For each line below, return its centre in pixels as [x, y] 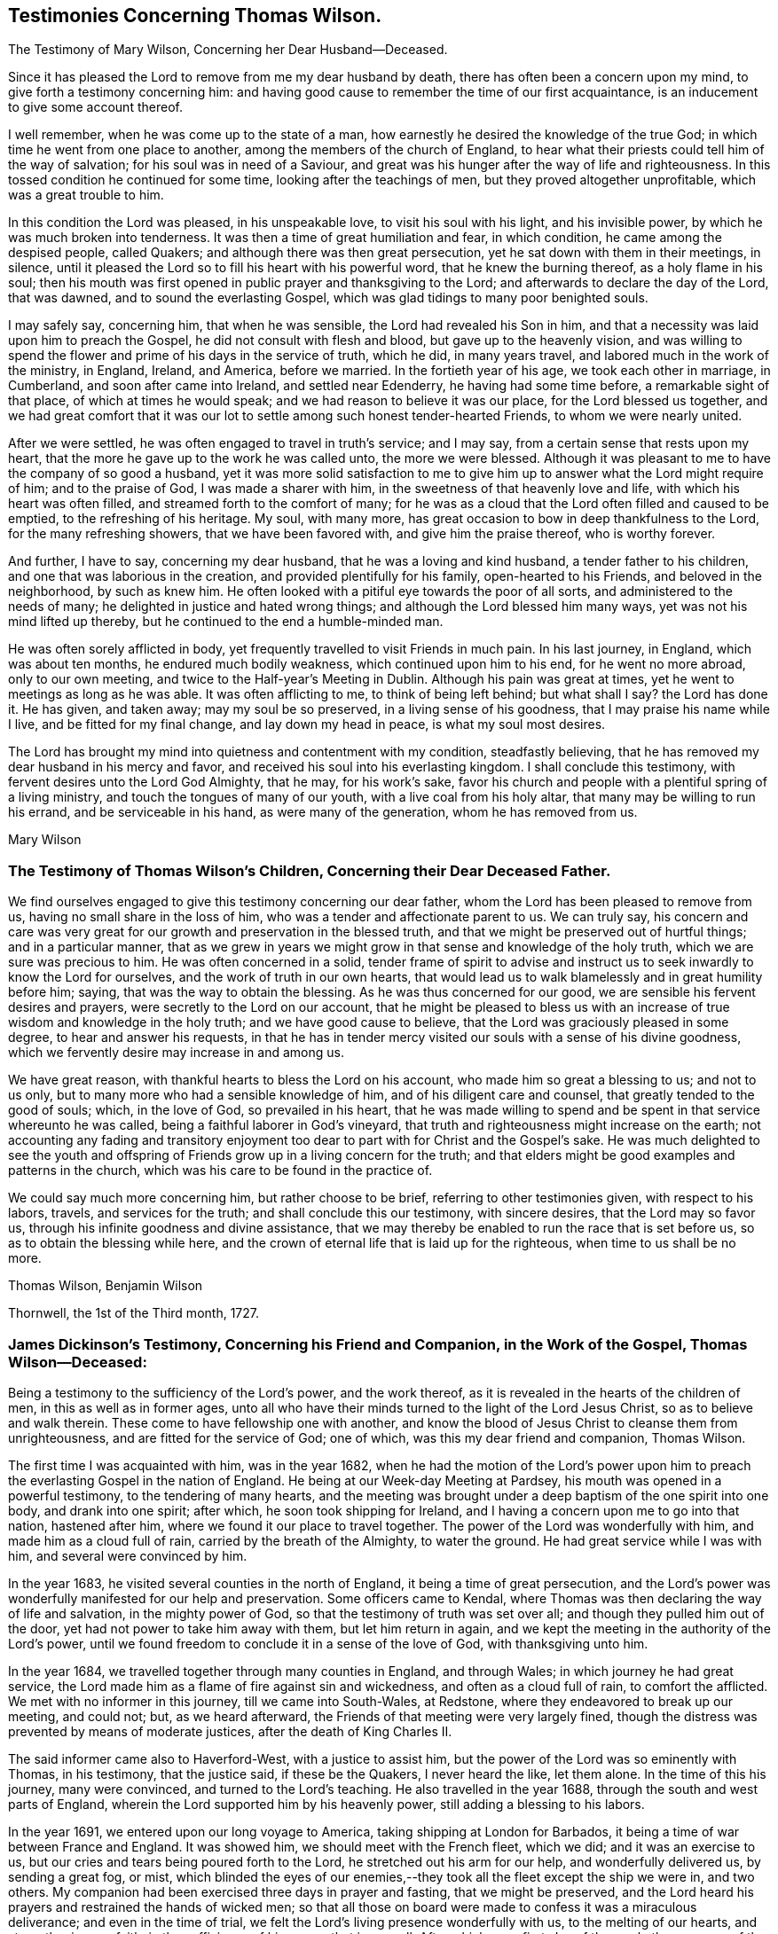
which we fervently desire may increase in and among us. [176, 1053]
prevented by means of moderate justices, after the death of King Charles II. [230, 1731]
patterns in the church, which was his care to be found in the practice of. [220, 1171]
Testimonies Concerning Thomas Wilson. [195, 16]
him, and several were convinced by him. [128, 1555]
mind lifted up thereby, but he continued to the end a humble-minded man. [226, 622]
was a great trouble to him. [86, 195]
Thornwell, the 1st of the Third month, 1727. [134, 1313]
